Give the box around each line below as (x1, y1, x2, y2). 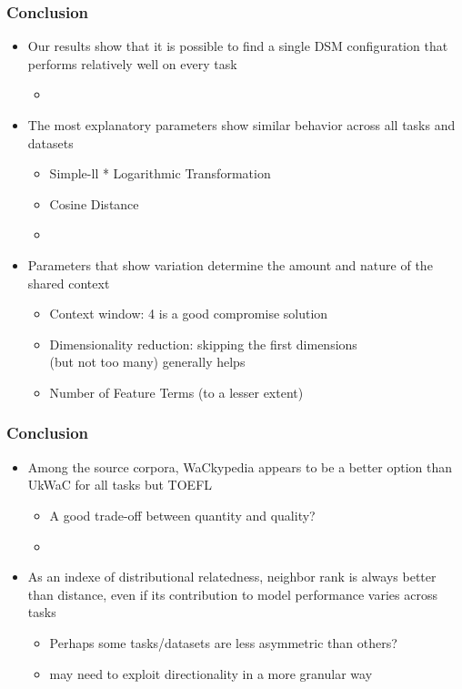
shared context (27, 273, 110, 292)
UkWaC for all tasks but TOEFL (27, 475, 213, 494)
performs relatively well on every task (27, 54, 237, 73)
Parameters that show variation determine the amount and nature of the (27, 255, 433, 274)
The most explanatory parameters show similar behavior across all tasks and (27, 116, 456, 134)
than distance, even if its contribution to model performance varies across (27, 584, 437, 603)
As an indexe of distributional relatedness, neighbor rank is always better (27, 567, 437, 586)
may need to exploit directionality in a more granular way (49, 664, 373, 683)
